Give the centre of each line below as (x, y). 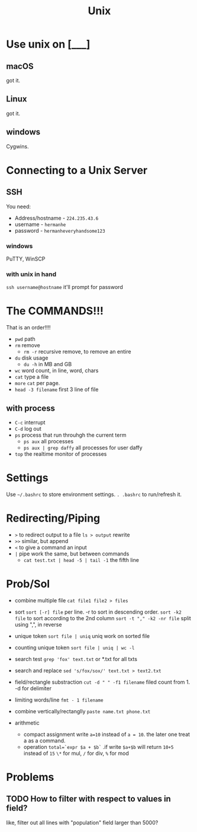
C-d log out (28, 428)
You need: (19, 207)
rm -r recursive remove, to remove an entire (77, 352)
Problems (30, 777)
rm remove (27, 345)
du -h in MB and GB (48, 364)
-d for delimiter (33, 688)
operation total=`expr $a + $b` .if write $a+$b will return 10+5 (98, 747)
